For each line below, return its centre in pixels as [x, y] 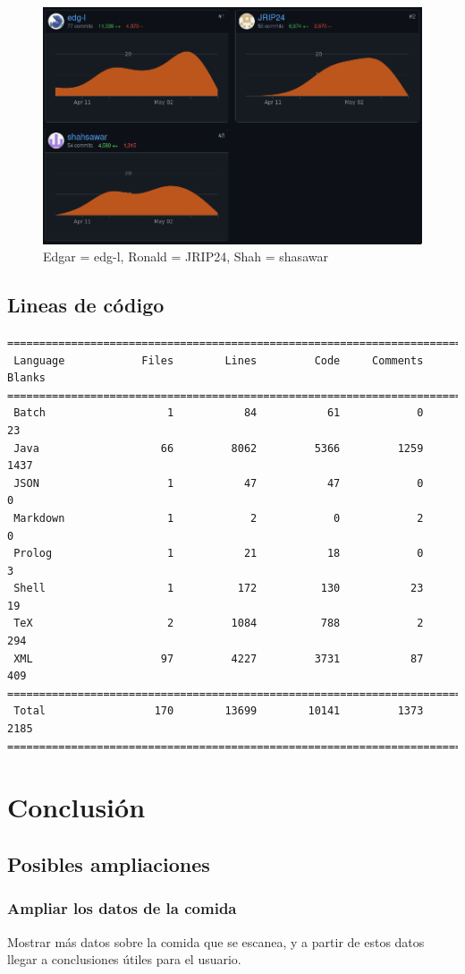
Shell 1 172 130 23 [219, 589]
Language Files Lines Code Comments [219, 360]
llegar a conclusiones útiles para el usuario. [124, 959]
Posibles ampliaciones [109, 864]
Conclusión [76, 807]
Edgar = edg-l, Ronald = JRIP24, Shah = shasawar [186, 256]
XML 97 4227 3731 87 [219, 658]
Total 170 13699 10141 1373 [219, 711]
